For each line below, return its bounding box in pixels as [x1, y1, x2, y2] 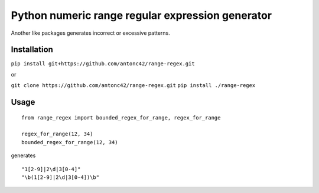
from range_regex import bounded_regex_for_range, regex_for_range [21, 114, 221, 121]
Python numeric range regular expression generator [11, 9, 272, 22]
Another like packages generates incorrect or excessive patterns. [11, 29, 171, 36]
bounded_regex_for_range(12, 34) [21, 139, 118, 145]
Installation [11, 45, 53, 55]
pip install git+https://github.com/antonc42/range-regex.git [11, 61, 195, 67]
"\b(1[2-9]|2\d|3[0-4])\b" [21, 174, 100, 181]
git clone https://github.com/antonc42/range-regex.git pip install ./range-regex [11, 82, 256, 89]
